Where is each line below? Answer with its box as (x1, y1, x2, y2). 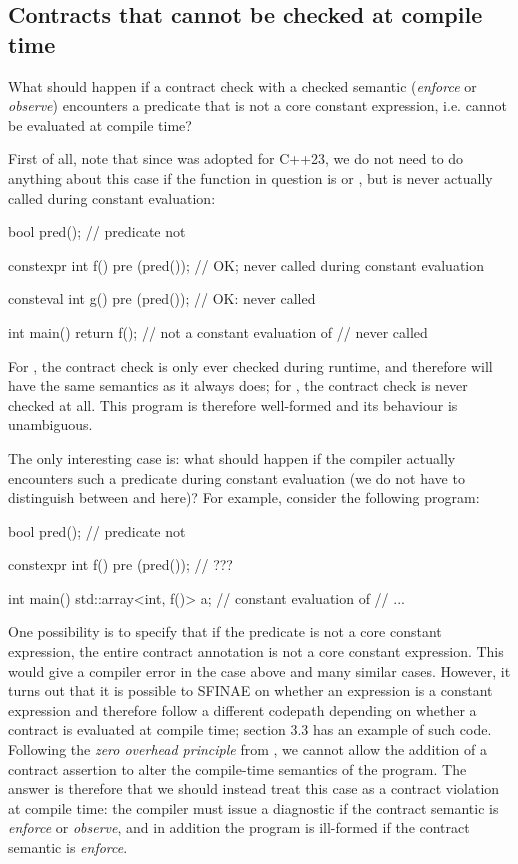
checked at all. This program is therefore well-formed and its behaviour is (8, 394, 458, 415)
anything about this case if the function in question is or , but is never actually (8, 167, 493, 188)
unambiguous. (8, 414, 93, 435)
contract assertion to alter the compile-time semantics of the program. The (8, 758, 467, 779)
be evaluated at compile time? (8, 114, 192, 135)
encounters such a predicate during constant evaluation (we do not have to (8, 467, 465, 488)
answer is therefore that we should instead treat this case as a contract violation (8, 778, 500, 799)
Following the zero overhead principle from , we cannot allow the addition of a (8, 739, 488, 760)
